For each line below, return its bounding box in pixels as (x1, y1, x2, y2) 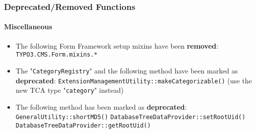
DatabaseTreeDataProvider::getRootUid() (15, 122, 151, 130)
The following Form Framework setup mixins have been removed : (15, 40, 218, 51)
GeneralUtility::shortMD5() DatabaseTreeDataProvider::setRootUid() (15, 114, 246, 121)
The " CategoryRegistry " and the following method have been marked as (15, 65, 238, 75)
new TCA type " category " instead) (15, 85, 124, 95)
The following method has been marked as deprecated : (15, 101, 187, 112)
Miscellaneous (4, 21, 53, 32)
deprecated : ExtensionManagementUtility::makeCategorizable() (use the (15, 75, 252, 85)
